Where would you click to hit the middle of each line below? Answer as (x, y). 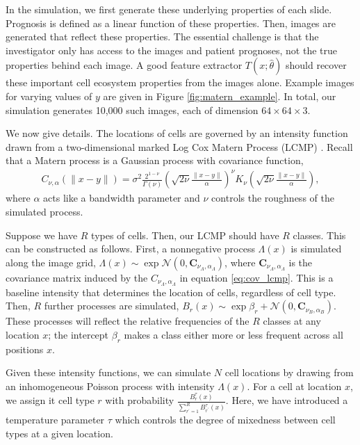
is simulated (316, 249)
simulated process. (44, 212)
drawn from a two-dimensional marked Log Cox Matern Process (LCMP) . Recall (179, 146)
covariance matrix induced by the (77, 277)
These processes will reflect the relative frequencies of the (128, 321)
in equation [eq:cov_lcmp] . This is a (256, 277)
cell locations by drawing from (289, 372)
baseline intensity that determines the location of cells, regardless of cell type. (171, 292)
